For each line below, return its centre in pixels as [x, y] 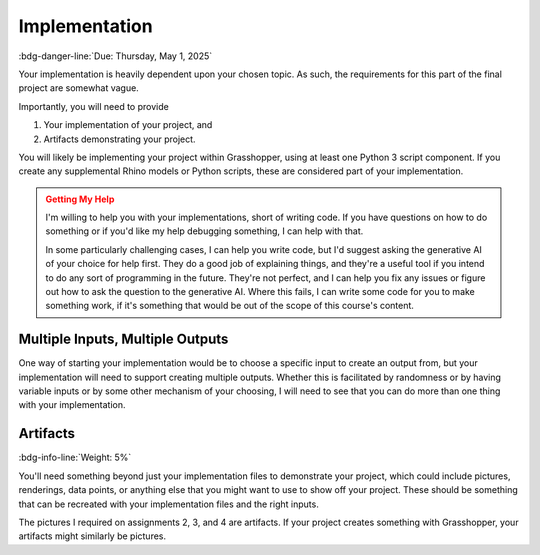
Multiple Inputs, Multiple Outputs [123, 339]
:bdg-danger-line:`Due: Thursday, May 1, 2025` [115, 56]
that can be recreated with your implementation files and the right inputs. [168, 504]
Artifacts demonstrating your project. [119, 139]
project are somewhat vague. [78, 88]
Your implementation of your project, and [128, 125]
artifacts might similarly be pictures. [92, 536]
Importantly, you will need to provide [93, 106]
